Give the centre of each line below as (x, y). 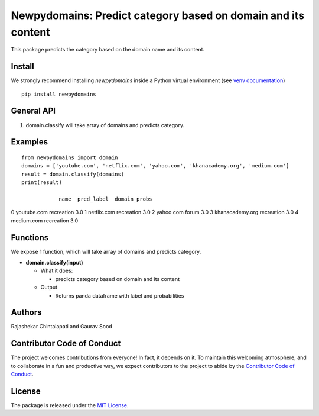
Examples (30, 142)
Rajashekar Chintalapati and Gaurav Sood (61, 327)
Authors (26, 313)
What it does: (57, 271)
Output (49, 288)
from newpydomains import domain (70, 157)
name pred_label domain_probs (106, 199)
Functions (30, 238)
